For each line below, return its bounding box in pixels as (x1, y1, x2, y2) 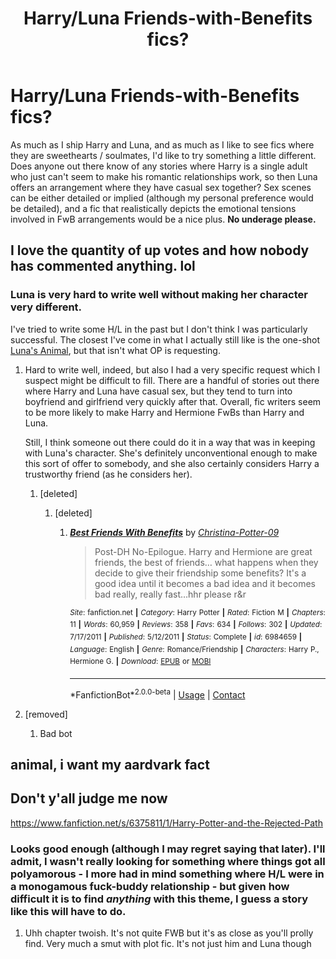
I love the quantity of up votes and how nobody (10, 242, 310, 259)
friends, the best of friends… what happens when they (94, 556, 319, 568)
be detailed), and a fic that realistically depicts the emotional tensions (10, 202, 297, 214)
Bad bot (39, 727, 73, 739)
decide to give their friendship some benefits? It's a (94, 567, 307, 579)
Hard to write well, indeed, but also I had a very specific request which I (24, 363, 321, 376)
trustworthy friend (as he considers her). (24, 468, 193, 480)
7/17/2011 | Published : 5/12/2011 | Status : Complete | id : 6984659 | (69, 632, 303, 642)
